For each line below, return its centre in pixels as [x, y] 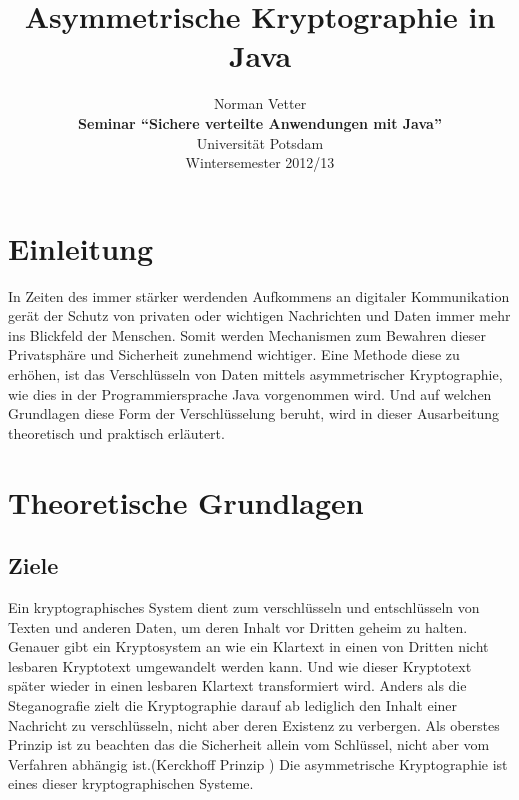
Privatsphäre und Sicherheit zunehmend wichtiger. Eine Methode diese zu [234, 354]
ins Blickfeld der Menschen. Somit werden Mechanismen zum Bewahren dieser [247, 334]
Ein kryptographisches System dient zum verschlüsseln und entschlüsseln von [244, 606]
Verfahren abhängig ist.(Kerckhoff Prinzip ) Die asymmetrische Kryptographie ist [258, 763]
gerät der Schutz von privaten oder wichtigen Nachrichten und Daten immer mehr [259, 315]
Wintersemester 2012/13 [260, 162]
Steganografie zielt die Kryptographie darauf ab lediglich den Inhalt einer [233, 704]
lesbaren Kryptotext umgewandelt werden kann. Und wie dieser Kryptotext [240, 665]
